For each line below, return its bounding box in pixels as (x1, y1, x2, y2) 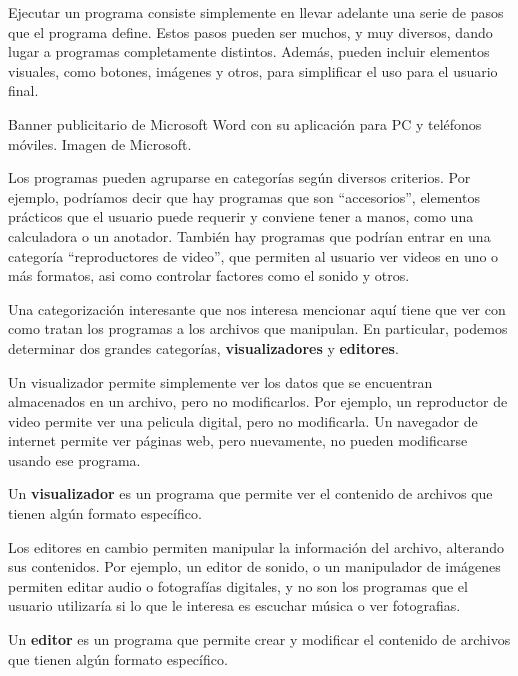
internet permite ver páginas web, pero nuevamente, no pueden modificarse (8, 430, 468, 451)
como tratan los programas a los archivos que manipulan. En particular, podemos (8, 318, 508, 339)
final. (8, 80, 39, 101)
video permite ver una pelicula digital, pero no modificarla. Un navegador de (8, 410, 478, 431)
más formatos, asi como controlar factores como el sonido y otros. (8, 265, 410, 286)
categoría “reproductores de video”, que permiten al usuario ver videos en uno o (8, 245, 499, 266)
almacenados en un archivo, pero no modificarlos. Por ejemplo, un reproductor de (8, 391, 508, 412)
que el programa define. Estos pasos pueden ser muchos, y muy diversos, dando (8, 21, 493, 42)
